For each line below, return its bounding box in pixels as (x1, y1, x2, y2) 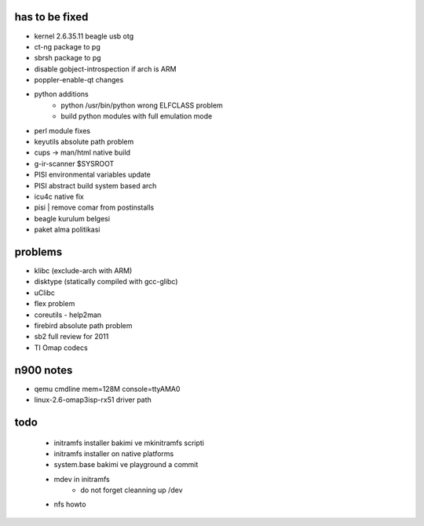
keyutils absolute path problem (34, 137, 134, 147)
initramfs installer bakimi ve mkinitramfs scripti (53, 438, 204, 447)
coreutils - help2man (34, 310, 102, 320)
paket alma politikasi (34, 225, 101, 235)
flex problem (34, 299, 75, 309)
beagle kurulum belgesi (34, 214, 110, 223)
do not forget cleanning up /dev (80, 485, 183, 495)
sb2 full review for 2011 (34, 332, 109, 342)
